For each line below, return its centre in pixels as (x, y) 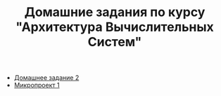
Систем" (115, 42)
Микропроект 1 (37, 85)
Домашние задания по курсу (115, 12)
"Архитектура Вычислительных (115, 27)
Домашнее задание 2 (46, 78)
